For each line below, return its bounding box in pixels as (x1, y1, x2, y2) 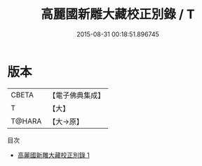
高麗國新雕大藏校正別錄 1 (17, 151, 90, 159)
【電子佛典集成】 (48, 90, 105, 100)
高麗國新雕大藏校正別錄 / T (41, 6, 195, 22)
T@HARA (11, 116, 42, 126)
